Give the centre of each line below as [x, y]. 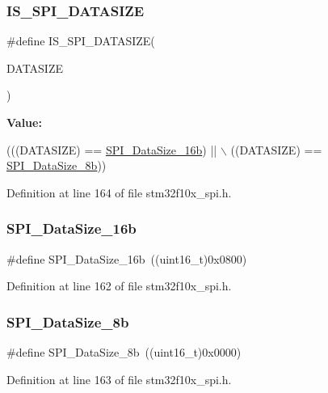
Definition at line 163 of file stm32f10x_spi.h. [119, 379]
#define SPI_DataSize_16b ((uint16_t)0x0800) [127, 258]
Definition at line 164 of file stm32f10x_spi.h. [119, 192]
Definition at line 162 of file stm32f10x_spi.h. [119, 286]
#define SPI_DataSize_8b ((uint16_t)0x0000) [124, 352]
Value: [24, 122]
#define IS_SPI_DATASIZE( [81, 41]
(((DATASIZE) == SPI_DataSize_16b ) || [112, 149]
